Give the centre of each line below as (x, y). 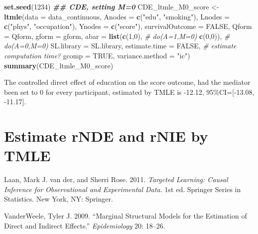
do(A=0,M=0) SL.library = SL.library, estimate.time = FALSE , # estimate (120, 46)
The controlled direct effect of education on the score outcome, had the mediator (127, 82)
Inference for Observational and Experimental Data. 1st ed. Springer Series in (123, 189)
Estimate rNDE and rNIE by (106, 136)
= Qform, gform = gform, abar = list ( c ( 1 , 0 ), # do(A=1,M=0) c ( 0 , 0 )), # (117, 36)
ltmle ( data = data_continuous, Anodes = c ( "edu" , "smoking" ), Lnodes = (117, 16)
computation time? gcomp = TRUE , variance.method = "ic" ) (97, 55)
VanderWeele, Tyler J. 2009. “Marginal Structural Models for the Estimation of (126, 216)
